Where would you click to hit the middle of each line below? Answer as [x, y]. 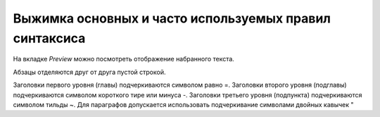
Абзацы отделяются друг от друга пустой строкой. [89, 72]
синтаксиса [49, 38]
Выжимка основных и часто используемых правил [172, 18]
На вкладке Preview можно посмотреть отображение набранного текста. [124, 59]
